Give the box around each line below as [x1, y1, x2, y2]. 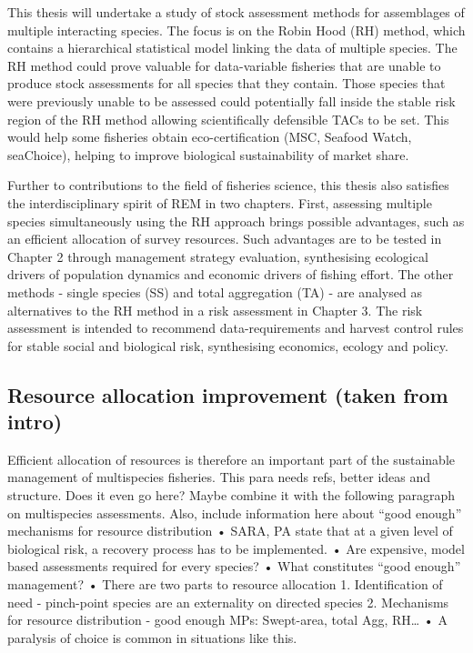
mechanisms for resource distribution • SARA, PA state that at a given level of [7, 521, 453, 540]
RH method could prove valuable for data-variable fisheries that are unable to [7, 55, 441, 75]
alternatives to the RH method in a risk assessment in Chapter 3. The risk [7, 300, 423, 319]
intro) [7, 407, 63, 436]
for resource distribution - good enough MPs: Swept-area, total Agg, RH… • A [7, 610, 448, 629]
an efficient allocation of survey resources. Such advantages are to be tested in [7, 229, 442, 248]
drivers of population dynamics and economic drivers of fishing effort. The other [7, 265, 454, 284]
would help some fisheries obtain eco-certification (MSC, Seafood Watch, [7, 127, 412, 146]
